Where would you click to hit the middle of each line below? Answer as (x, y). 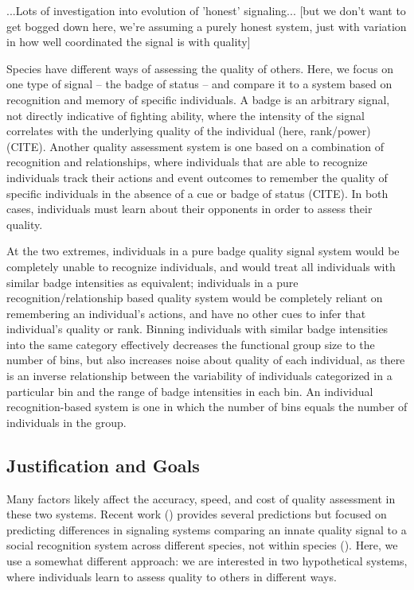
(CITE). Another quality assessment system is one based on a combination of (195, 146)
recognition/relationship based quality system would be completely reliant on (195, 298)
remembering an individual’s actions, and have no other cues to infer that (186, 313)
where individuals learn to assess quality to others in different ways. (172, 576)
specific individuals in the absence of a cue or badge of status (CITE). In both (197, 193)
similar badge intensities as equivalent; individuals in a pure (152, 282)
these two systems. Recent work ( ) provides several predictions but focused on (197, 514)
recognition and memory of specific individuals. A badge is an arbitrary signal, (198, 99)
